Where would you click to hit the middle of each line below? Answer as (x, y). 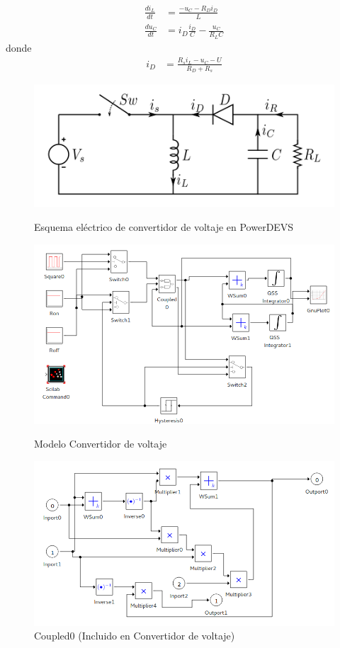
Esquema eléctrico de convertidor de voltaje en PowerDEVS (164, 227)
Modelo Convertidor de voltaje (101, 444)
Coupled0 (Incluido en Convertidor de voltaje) (135, 636)
